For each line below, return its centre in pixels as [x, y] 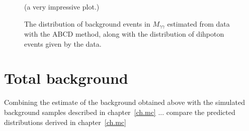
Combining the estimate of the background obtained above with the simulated [124, 102]
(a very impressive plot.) [62, 7]
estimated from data [198, 23]
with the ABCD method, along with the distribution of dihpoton [124, 34]
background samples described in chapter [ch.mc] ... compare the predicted [120, 112]
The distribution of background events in [87, 23]
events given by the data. [63, 43]
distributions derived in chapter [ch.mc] [65, 122]
